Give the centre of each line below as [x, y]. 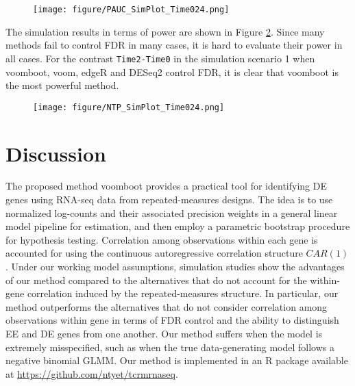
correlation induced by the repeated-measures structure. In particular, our [183, 293]
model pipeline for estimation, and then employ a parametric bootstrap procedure [178, 226]
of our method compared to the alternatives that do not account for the [156, 280]
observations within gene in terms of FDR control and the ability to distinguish [172, 320]
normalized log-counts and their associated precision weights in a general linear [172, 213]
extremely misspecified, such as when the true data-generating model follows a [170, 347]
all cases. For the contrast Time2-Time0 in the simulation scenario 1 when [160, 58]
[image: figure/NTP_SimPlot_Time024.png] [129, 107]
